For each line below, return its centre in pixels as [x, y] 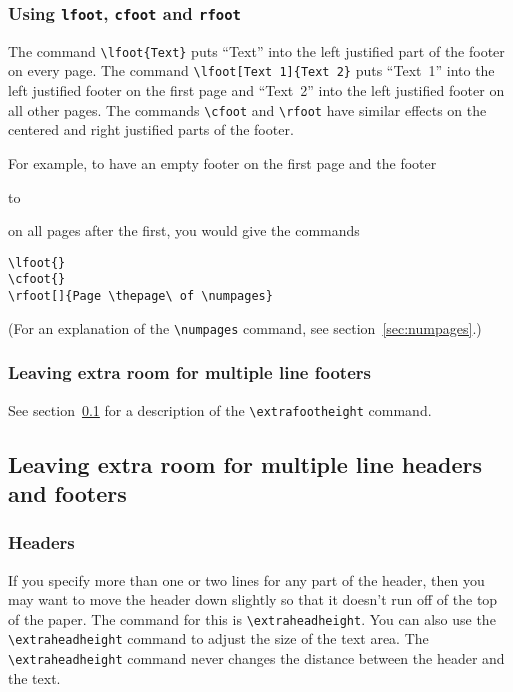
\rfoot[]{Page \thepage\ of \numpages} [140, 296]
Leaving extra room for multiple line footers [189, 372]
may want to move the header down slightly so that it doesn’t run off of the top [253, 599]
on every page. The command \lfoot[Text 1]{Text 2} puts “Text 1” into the [251, 70]
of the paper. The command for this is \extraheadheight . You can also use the [252, 618]
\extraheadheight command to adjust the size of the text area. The [218, 638]
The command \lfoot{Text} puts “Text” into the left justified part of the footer [256, 50]
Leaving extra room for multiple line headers [245, 463]
